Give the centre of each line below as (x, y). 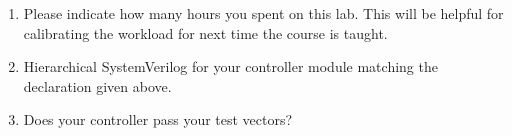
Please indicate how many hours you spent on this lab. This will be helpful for (263, 13)
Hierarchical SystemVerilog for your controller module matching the (230, 66)
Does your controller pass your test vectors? (158, 119)
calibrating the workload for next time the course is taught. (205, 32)
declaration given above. (97, 85)
